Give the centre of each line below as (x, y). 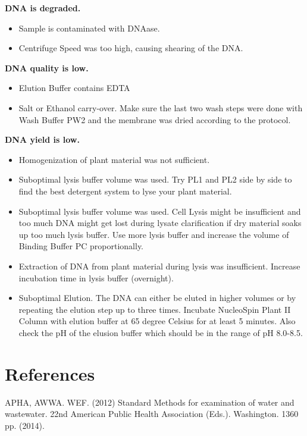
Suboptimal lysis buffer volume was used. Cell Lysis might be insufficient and (160, 211)
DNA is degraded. (43, 8)
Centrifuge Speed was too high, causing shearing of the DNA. (131, 48)
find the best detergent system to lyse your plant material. (125, 191)
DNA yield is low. (42, 139)
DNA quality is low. (47, 68)
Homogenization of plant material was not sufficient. (114, 159)
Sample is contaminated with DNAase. (89, 28)
